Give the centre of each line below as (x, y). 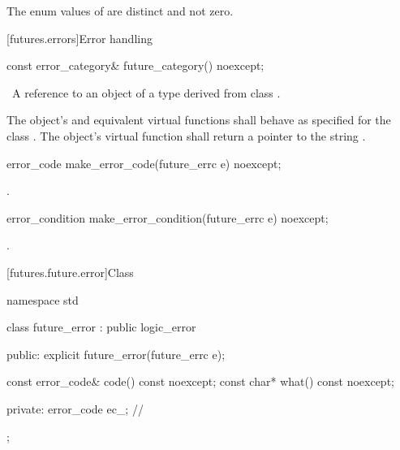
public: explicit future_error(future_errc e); (116, 354)
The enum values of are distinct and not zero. (120, 11)
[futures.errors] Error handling (80, 38)
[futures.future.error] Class (70, 272)
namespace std (43, 299)
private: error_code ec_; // (75, 408)
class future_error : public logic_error (101, 327)
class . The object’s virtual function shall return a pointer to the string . (186, 135)
